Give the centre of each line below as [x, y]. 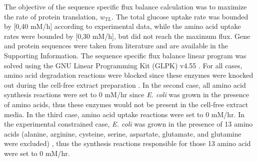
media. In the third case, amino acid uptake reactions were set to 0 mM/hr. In [124, 114]
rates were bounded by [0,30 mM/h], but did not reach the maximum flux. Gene [127, 36]
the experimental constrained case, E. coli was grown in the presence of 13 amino [128, 124]
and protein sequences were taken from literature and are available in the [116, 46]
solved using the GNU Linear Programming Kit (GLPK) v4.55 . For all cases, [123, 65]
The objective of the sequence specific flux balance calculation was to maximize [125, 6]
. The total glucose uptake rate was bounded [180, 16]
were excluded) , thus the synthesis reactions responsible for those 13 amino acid [127, 143]
